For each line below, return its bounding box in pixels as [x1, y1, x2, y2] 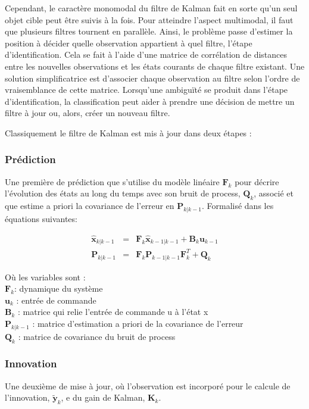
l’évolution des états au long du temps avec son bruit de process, [5, 187, 241, 199]
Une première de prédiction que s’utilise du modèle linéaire [5, 175, 220, 188]
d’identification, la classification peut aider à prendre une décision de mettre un [5, 95, 295, 107]
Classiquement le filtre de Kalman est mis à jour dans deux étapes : [5, 126, 252, 139]
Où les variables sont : [5, 270, 86, 283]
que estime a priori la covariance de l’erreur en [5, 199, 174, 212]
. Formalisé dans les [201, 199, 274, 212]
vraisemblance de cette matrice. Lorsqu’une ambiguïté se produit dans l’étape [5, 83, 288, 96]
